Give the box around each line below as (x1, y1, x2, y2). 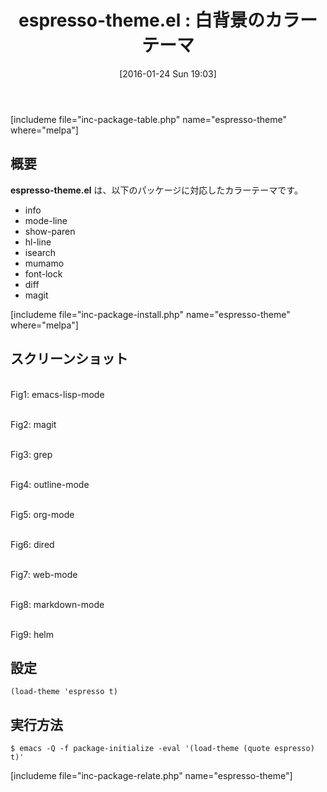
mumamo (24, 257, 65, 269)
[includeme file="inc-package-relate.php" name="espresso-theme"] (10, 770, 293, 782)
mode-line (24, 214, 68, 226)
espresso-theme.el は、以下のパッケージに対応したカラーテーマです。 (10, 184, 303, 196)
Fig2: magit (10, 418, 57, 430)
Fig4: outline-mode (10, 478, 90, 490)
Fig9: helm (10, 628, 54, 640)
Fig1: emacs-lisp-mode (10, 388, 105, 400)
